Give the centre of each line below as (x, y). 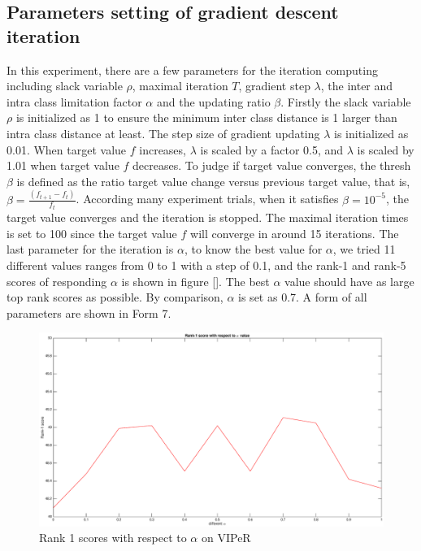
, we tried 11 (364, 249)
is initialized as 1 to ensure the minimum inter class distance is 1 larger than (206, 117)
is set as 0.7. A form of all (303, 297)
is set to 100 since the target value (92, 233)
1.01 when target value (63, 165)
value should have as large (349, 281)
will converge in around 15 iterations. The (295, 233)
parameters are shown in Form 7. (89, 312)
